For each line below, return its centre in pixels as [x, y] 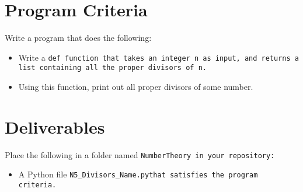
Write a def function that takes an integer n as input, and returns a [159, 57]
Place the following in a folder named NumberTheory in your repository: [140, 154]
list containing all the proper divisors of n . [112, 68]
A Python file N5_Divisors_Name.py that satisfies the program [138, 174]
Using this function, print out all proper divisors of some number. [136, 87]
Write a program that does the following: [78, 38]
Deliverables [55, 126]
